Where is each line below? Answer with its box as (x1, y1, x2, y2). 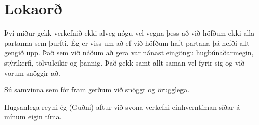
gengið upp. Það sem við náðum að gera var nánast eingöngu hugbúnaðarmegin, (4, 47, 254, 58)
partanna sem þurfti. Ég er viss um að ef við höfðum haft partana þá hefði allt (4, 37, 250, 48)
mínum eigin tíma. (4, 111, 62, 122)
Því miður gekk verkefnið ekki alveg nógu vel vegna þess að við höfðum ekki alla (4, 27, 255, 38)
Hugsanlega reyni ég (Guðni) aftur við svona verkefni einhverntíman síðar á (4, 101, 240, 112)
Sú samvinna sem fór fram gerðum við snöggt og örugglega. (4, 84, 190, 95)
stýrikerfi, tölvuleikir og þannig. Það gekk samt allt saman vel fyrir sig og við (4, 57, 245, 68)
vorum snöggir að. (4, 67, 60, 78)
